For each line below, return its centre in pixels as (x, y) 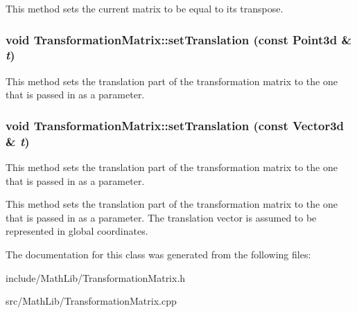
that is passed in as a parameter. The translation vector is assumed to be (161, 217)
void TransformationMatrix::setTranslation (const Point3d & (179, 39)
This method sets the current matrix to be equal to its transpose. (145, 8)
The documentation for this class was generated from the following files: (158, 254)
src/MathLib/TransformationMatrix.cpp (91, 301)
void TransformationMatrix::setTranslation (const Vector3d (175, 125)
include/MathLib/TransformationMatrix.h (96, 277)
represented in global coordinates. (77, 231)
